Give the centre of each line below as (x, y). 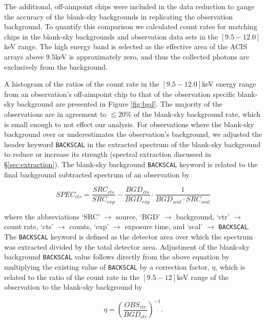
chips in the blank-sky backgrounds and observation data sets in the (111, 36)
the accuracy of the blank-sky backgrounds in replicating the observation (119, 16)
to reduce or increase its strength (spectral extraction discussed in (108, 154)
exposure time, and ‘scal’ (164, 226)
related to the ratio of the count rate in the (72, 277)
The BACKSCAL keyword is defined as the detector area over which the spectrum (129, 236)
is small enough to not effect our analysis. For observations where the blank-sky (129, 124)
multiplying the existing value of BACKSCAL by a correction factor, (107, 266)
